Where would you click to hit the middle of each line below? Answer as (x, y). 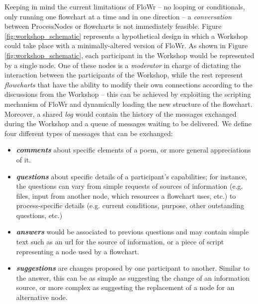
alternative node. (42, 297)
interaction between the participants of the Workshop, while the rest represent (124, 75)
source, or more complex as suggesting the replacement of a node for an (125, 287)
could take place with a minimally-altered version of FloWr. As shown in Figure (126, 45)
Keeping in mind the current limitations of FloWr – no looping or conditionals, (125, 6)
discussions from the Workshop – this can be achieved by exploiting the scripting (128, 94)
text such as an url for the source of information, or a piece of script (120, 242)
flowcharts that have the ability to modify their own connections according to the (129, 84)
